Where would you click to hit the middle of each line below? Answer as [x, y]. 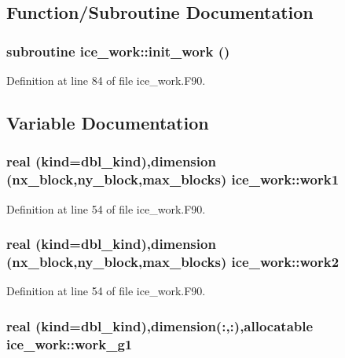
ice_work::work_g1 [70, 343]
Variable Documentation [108, 122]
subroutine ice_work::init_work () [118, 51]
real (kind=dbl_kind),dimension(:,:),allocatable [160, 325]
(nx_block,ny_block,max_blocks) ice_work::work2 [173, 261]
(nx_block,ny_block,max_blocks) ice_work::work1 [173, 179]
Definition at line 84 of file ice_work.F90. [106, 80]
